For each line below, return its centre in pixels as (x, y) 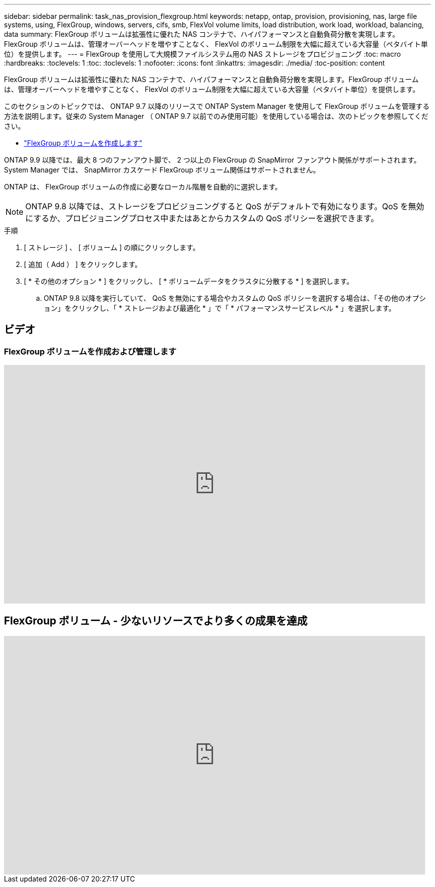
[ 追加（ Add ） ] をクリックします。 (83, 264)
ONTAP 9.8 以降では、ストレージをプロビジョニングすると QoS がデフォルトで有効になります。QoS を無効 (225, 206)
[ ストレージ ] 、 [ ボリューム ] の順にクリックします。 (112, 247)
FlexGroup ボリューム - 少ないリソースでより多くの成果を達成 (156, 621)
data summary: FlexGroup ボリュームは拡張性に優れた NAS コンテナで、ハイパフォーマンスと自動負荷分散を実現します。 (202, 34)
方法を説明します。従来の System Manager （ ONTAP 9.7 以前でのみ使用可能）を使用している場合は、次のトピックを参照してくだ (216, 116)
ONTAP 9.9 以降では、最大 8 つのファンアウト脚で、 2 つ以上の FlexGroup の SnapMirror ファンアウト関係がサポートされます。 (213, 160)
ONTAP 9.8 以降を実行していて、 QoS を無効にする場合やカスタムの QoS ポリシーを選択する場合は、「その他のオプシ (235, 298)
